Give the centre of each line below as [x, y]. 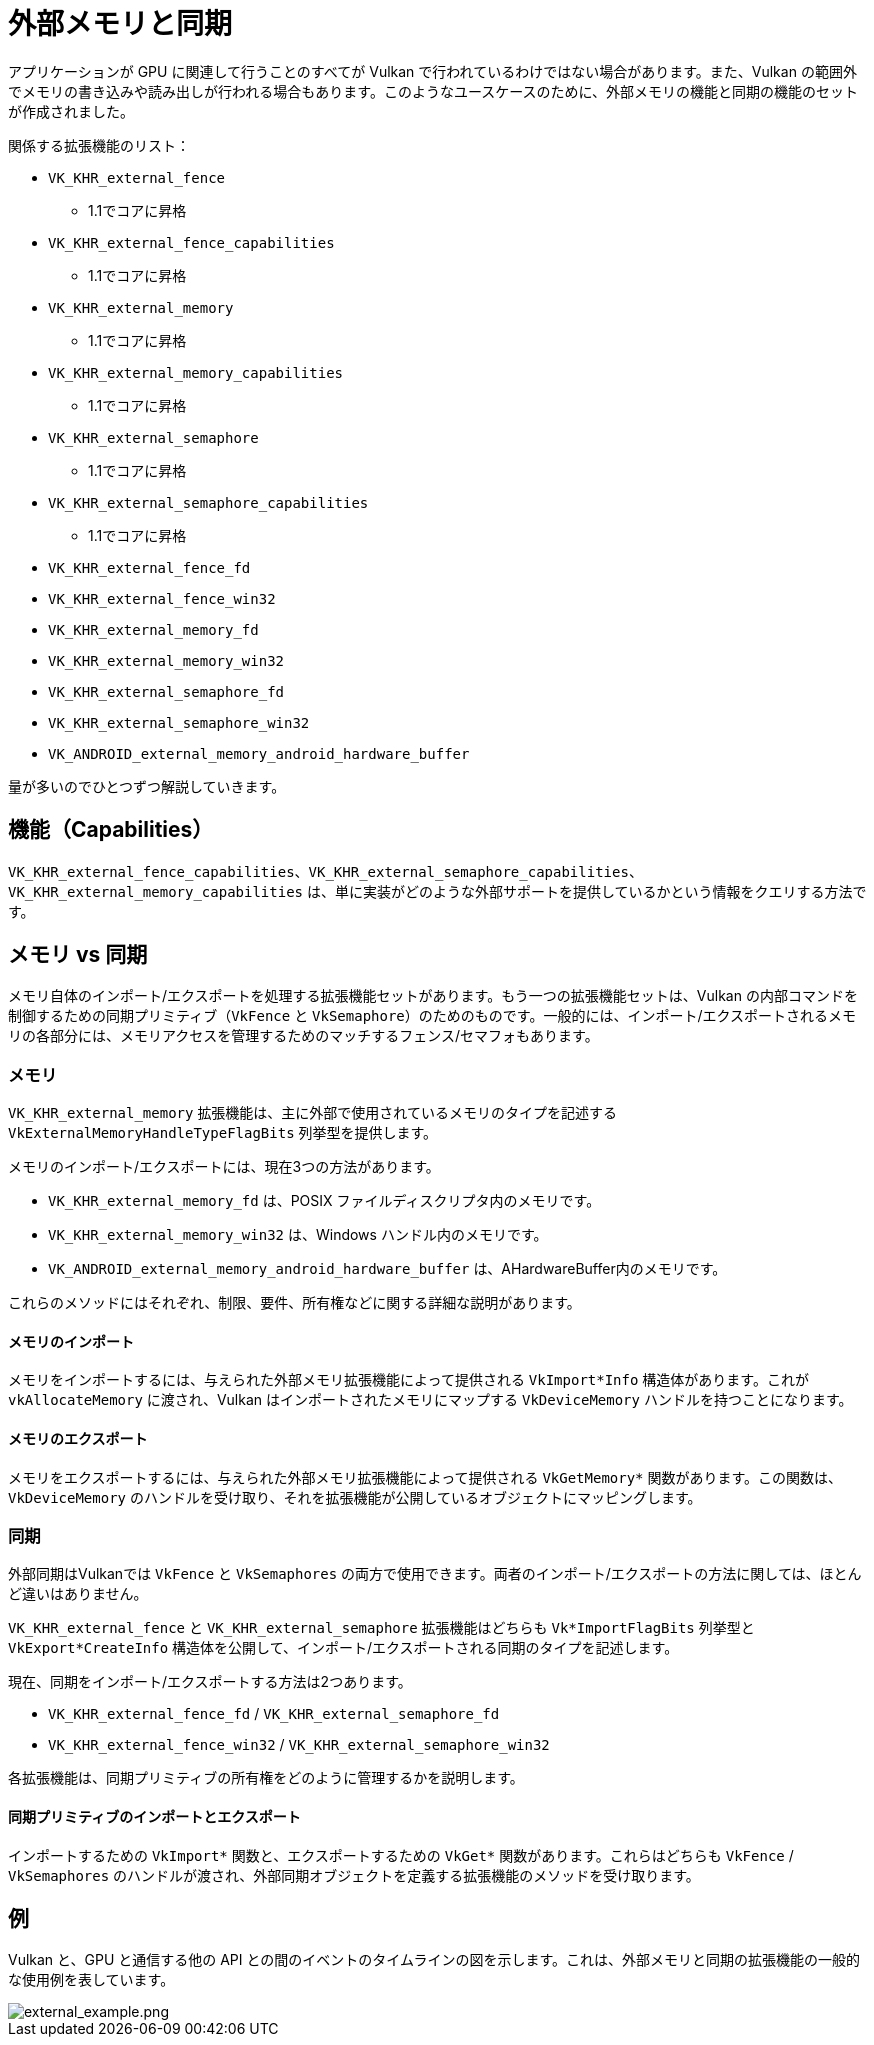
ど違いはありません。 [78, 1594]
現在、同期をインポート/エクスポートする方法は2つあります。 [210, 1682]
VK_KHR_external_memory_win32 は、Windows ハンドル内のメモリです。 [298, 1235]
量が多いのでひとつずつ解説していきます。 [147, 786]
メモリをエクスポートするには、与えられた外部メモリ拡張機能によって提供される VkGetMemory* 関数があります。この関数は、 [425, 1477]
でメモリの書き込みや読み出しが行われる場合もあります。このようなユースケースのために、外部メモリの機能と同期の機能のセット [433, 91]
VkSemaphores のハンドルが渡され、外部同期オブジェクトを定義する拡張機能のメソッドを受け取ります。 [354, 1875]
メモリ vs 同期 [78, 955]
